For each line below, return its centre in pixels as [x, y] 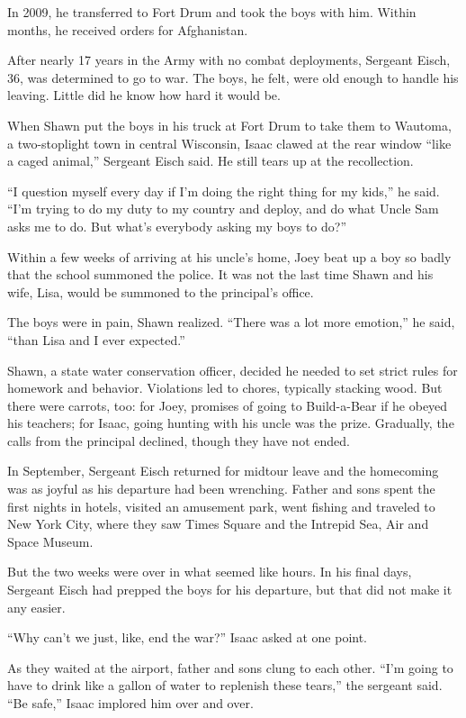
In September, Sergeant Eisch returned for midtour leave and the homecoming [223, 471]
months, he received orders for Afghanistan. [128, 29]
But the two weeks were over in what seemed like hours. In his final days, [210, 572]
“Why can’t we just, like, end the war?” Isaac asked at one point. [188, 637]
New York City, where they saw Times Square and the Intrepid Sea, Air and [218, 524]
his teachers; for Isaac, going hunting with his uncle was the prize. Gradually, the [231, 423]
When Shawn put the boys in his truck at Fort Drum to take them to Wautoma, [229, 125]
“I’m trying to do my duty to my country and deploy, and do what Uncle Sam [223, 209]
